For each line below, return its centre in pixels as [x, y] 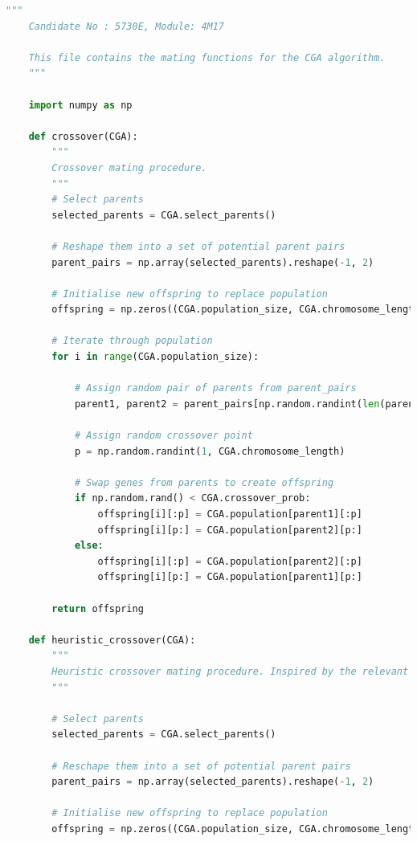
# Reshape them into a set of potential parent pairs [198, 246]
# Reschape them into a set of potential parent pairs [201, 766]
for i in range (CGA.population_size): [155, 357]
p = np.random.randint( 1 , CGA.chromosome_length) [210, 451]
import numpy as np [80, 105]
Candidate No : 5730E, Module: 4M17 [127, 26]
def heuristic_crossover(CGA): [112, 640]
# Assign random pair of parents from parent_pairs [215, 388]
